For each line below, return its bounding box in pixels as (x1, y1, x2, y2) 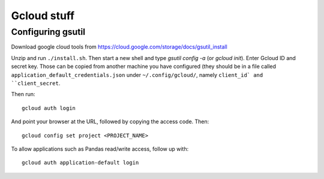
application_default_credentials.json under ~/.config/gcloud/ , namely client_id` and (11, 71, 263, 78)
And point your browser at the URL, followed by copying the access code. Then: (11, 118, 209, 126)
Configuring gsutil (11, 26, 86, 37)
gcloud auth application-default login (22, 159, 139, 166)
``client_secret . (11, 79, 61, 86)
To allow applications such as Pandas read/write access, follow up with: (11, 145, 189, 153)
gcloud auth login (22, 105, 76, 111)
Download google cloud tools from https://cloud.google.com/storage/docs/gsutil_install (11, 43, 227, 50)
